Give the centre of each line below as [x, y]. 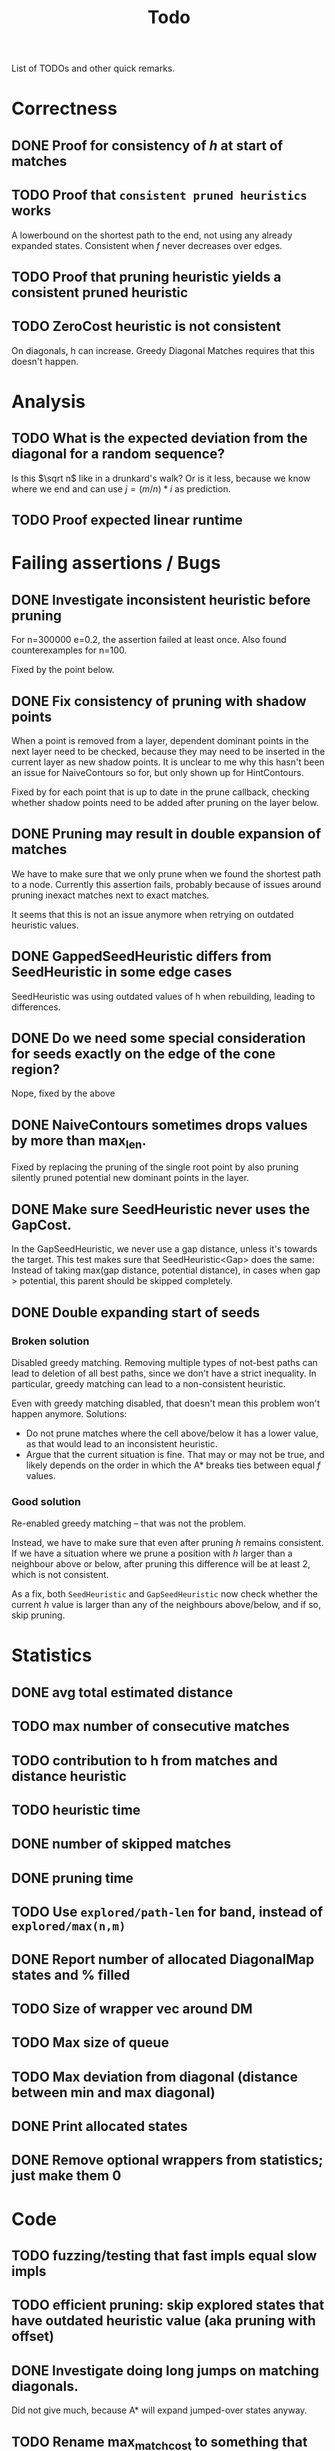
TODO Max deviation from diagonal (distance [154, 2076]
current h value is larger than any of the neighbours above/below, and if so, [166, 1605]
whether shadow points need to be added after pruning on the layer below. [165, 802]
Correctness [64, 108]
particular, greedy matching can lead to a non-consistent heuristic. [148, 1383]
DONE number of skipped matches [121, 1844]
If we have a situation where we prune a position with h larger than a [152, 1553]
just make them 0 [66, 2176]
